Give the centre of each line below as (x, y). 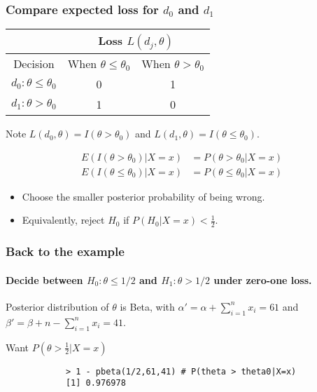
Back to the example (65, 251)
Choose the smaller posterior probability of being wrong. (143, 196)
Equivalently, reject (63, 220)
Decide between (44, 279)
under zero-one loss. (263, 279)
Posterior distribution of (57, 306)
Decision (34, 64)
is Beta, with (147, 306)
